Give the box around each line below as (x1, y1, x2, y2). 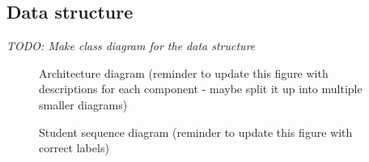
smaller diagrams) (39, 96, 128, 113)
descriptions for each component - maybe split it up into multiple (39, 80, 363, 97)
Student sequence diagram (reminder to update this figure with (39, 123, 353, 140)
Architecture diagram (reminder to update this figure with (39, 64, 329, 81)
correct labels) (39, 139, 109, 156)
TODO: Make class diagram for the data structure (6, 37, 256, 54)
